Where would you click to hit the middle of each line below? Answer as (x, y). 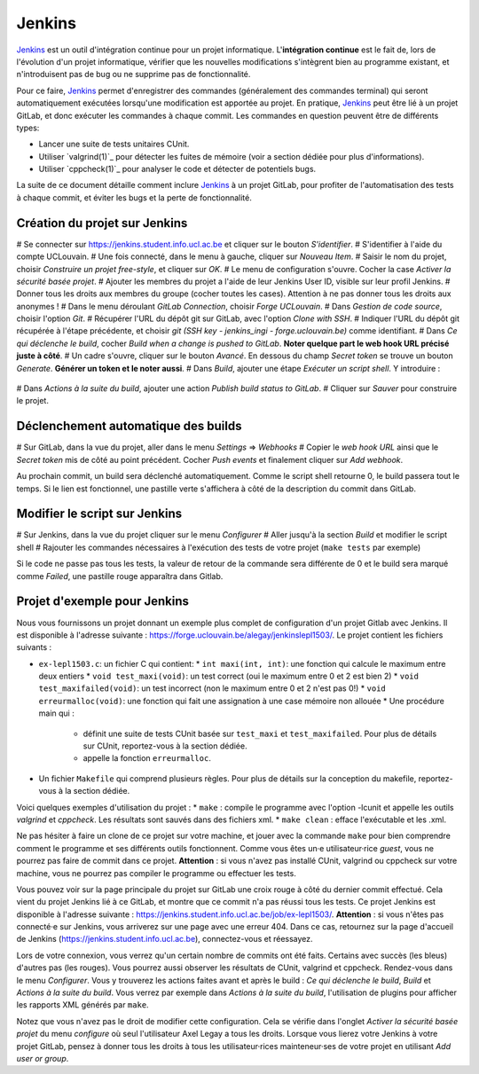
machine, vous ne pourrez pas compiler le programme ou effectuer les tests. (156, 873)
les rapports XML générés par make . (83, 1005)
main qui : (56, 713)
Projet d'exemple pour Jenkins (103, 602)
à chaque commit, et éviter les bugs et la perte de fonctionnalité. (134, 197)
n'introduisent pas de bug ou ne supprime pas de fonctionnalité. (133, 74)
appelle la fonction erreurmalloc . (147, 758)
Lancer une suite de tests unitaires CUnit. (114, 144)
